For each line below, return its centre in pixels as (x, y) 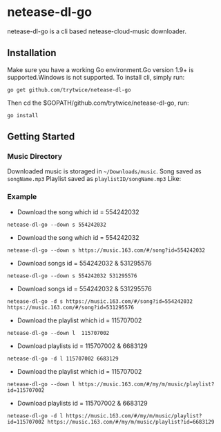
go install (23, 115)
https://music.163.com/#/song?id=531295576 (71, 307)
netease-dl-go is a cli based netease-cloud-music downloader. (97, 31)
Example (22, 197)
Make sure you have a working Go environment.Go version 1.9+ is (100, 69)
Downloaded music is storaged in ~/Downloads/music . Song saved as (104, 171)
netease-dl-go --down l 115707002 (58, 333)
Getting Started (41, 137)
